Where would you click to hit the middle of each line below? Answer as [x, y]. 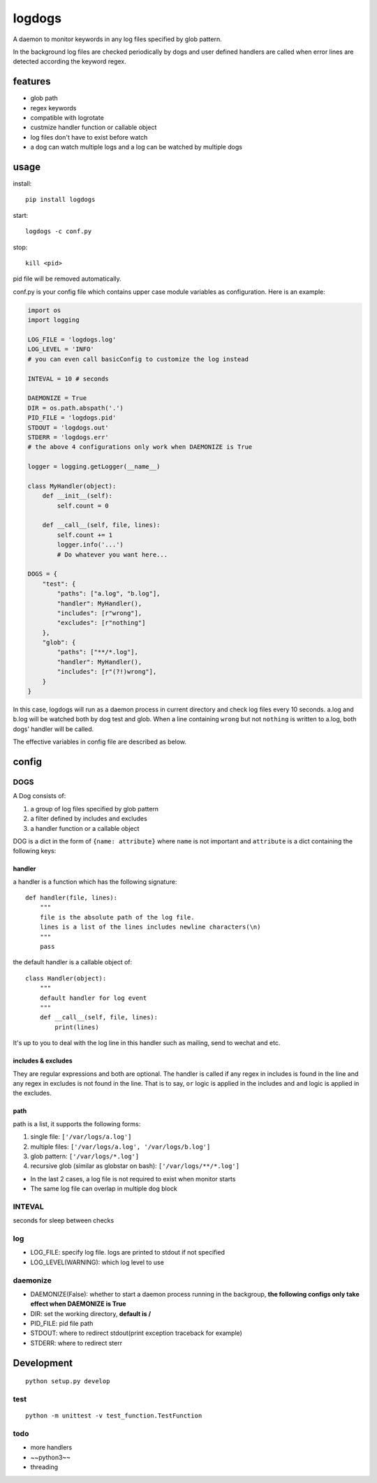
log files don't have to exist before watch [89, 137]
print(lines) [77, 1027]
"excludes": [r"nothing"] [101, 623]
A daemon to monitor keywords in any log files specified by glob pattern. [118, 39]
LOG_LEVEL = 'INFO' [61, 349]
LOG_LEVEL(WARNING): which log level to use [97, 1262]
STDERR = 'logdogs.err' [68, 437]
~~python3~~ [51, 1457]
